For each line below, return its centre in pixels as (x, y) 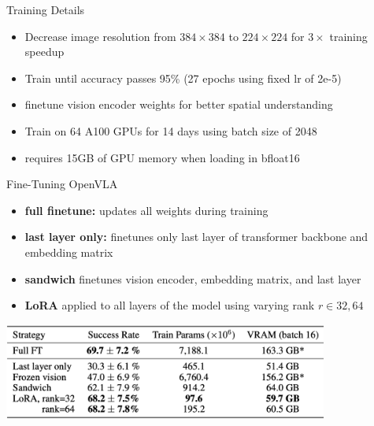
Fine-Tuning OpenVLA (62, 184)
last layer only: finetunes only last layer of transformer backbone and (196, 237)
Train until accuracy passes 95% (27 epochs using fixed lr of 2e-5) (183, 78)
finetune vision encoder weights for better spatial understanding (179, 104)
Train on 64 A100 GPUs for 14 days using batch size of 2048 (171, 130)
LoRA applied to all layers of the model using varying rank (170, 305)
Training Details (46, 9)
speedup (44, 52)
